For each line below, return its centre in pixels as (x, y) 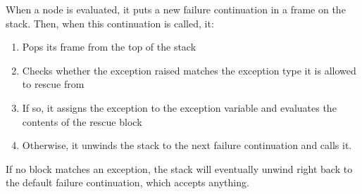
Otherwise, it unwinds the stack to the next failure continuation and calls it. (187, 145)
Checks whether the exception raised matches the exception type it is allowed (189, 70)
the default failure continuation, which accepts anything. (127, 182)
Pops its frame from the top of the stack (109, 47)
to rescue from (53, 84)
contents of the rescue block (82, 121)
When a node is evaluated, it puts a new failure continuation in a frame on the (176, 9)
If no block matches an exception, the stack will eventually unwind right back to (179, 168)
